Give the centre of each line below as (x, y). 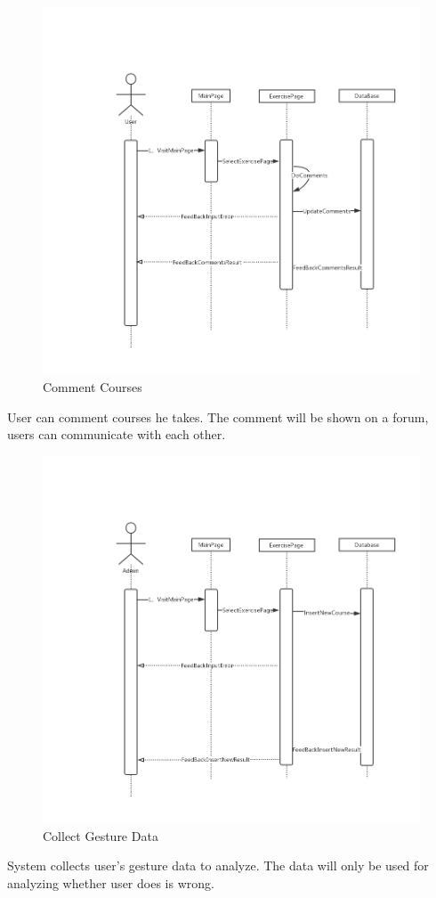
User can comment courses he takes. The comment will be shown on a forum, (218, 416)
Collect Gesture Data (101, 835)
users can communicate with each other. (117, 434)
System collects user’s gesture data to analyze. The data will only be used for (218, 865)
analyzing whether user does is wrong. (111, 882)
